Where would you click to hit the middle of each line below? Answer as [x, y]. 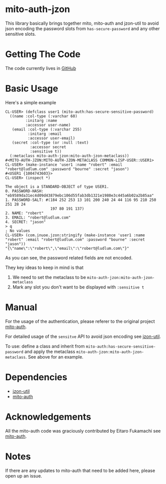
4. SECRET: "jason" [26, 222]
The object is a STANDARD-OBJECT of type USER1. [57, 187]
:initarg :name [41, 120]
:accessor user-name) [48, 125]
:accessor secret [48, 147]
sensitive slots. [21, 34]
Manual [21, 307]
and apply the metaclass [50, 352]
